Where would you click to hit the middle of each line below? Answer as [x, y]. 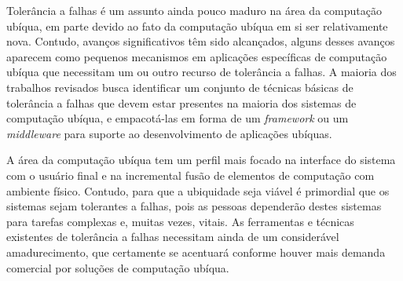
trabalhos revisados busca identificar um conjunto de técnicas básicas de [180, 87]
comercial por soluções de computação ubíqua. [118, 267]
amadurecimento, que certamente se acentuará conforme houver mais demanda [196, 252]
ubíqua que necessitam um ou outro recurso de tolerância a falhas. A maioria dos [201, 72]
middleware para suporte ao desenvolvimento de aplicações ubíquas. [169, 133]
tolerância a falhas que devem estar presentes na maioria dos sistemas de [181, 102]
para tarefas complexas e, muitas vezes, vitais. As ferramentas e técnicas [180, 221]
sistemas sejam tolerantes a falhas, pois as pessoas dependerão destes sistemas [194, 206]
